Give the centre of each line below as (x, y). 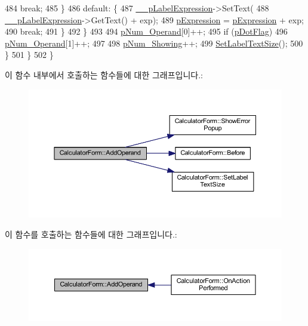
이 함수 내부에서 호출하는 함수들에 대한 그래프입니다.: (104, 74)
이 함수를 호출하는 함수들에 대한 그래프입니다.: (91, 234)
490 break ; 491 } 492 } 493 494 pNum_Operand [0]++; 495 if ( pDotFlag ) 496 (146, 31)
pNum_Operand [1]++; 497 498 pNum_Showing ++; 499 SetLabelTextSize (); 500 (154, 43)
